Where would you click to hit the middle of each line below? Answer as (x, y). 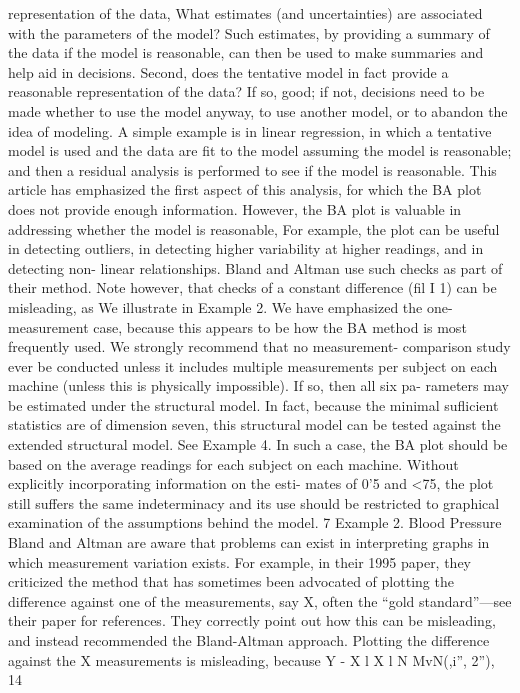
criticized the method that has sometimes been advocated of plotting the (231, 581)
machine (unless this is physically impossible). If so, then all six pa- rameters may (258, 385)
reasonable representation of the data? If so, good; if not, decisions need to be (246, 91)
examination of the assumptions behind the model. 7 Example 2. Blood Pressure (255, 522)
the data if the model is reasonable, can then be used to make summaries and (246, 52)
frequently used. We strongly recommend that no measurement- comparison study (259, 346)
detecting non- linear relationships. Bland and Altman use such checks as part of (255, 267)
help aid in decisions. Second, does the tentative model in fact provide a (228, 71)
